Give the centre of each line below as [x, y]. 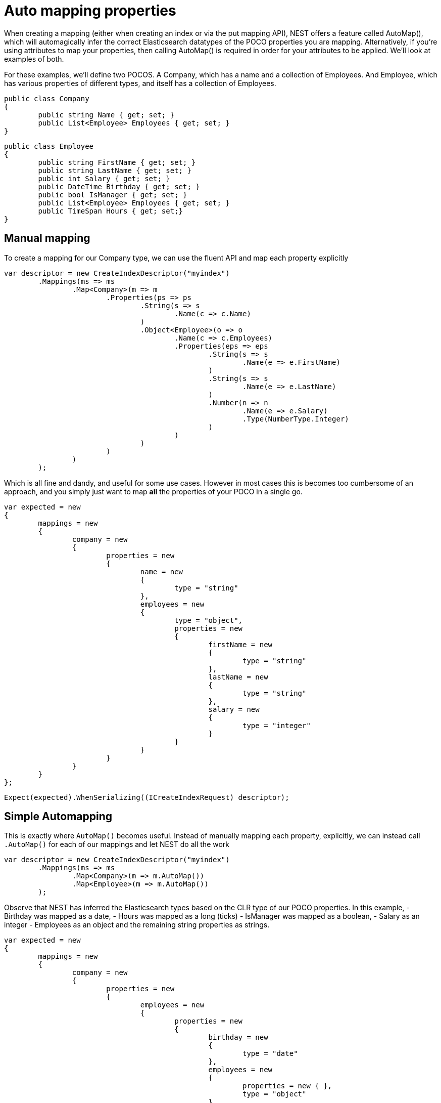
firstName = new [240, 644]
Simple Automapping [58, 817]
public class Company [47, 98]
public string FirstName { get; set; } [117, 162]
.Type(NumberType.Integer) [296, 419]
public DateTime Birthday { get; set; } [119, 186]
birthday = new [238, 1037]
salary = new [234, 709]
